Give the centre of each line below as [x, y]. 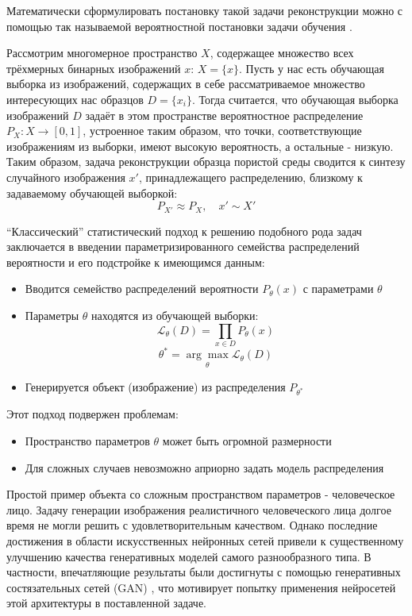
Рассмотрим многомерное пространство [102, 53]
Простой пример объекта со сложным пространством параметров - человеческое [201, 494]
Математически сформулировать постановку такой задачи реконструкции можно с [205, 10]
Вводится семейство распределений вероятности [142, 289]
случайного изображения [66, 177]
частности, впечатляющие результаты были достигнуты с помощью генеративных [204, 572]
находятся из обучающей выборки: [175, 315]
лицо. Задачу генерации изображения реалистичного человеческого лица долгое [199, 509]
